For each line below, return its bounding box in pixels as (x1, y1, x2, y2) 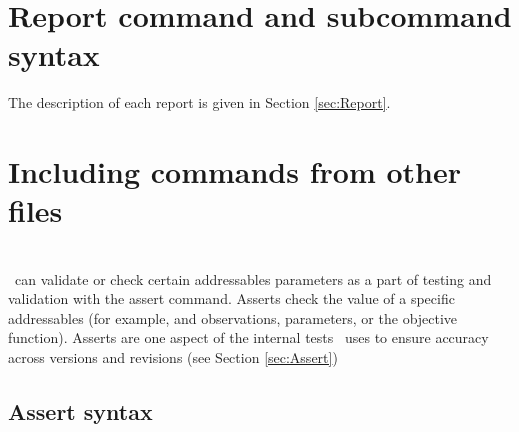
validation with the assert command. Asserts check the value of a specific (8, 288, 455, 309)
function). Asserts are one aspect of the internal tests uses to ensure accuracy (8, 327, 489, 348)
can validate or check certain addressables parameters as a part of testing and (14, 268, 492, 289)
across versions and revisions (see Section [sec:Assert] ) (8, 347, 338, 368)
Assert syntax (8, 396, 153, 427)
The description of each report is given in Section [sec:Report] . (8, 92, 391, 113)
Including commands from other (8, 151, 461, 192)
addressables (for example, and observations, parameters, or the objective (8, 307, 458, 328)
